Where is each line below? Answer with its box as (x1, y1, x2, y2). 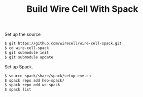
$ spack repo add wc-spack (4, 83, 60, 88)
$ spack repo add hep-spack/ (4, 78, 65, 83)
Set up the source (4, 31, 41, 38)
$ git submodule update (4, 54, 54, 60)
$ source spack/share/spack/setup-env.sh (4, 73, 91, 78)
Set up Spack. (4, 63, 33, 70)
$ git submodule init (4, 50, 49, 55)
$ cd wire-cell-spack (4, 46, 49, 50)
